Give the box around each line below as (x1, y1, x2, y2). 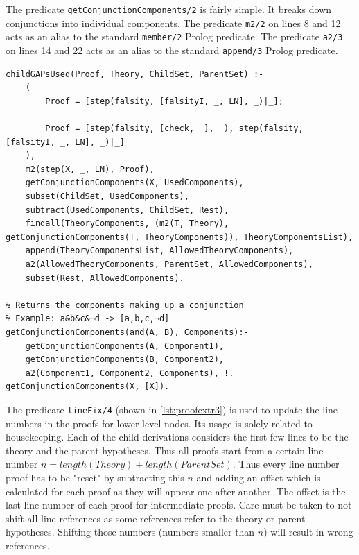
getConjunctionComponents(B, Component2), (25, 355, 224, 365)
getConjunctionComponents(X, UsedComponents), (25, 178, 244, 188)
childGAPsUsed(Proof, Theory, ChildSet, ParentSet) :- (6, 69, 264, 79)
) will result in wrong (263, 524, 353, 539)
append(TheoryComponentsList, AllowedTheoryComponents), (25, 246, 294, 256)
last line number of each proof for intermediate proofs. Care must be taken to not (6, 497, 352, 512)
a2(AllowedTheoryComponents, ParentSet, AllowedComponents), (25, 259, 313, 269)
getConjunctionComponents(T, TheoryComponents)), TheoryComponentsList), (6, 232, 353, 242)
